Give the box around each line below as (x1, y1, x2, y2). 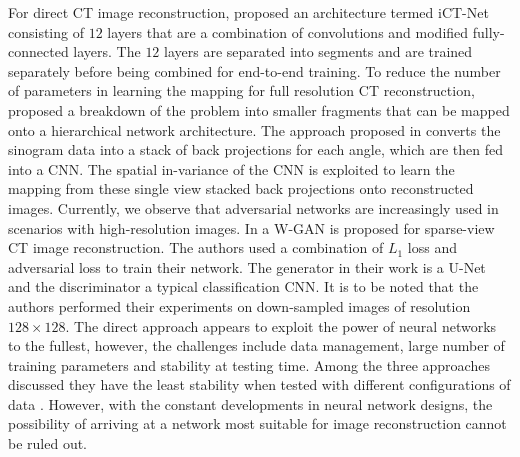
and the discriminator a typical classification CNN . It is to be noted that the (8, 276, 479, 297)
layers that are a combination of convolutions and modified (107, 21, 469, 42)
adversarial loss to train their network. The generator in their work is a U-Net (8, 256, 486, 277)
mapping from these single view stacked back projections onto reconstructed (8, 178, 474, 199)
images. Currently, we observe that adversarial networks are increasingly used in (8, 197, 499, 218)
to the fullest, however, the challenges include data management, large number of (8, 335, 505, 356)
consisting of (8, 21, 84, 42)
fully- (472, 21, 505, 42)
